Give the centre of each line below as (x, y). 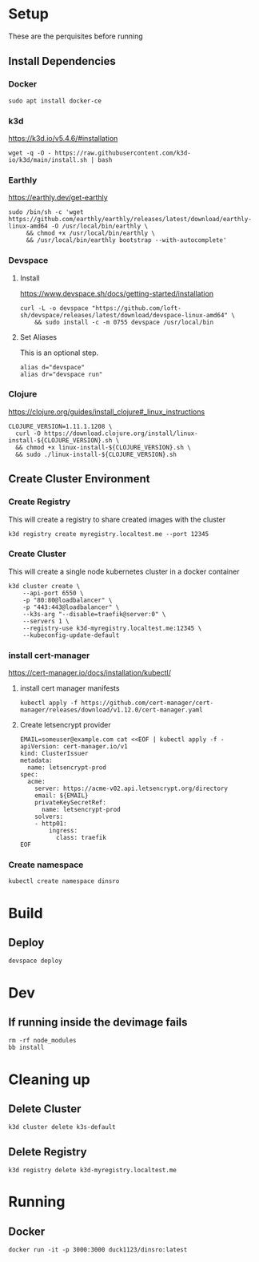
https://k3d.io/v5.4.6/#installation (63, 138)
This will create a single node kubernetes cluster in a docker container (124, 571)
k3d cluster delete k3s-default (62, 1127)
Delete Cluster (45, 1109)
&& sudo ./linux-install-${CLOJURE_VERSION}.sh (96, 454)
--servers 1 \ (46, 621)
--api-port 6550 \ (53, 593)
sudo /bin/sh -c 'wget (46, 212)
